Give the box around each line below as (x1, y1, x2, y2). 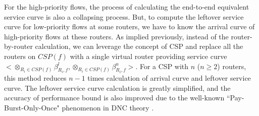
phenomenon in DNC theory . (62, 102, 154, 112)
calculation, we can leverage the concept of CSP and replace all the (35, 41, 243, 51)
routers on (4, 50, 36, 61)
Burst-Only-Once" (4, 102, 60, 112)
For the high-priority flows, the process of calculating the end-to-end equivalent (4, 2, 249, 12)
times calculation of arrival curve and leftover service (87, 73, 251, 83)
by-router (4, 41, 33, 51)
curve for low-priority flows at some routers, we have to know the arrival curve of (4, 21, 255, 32)
